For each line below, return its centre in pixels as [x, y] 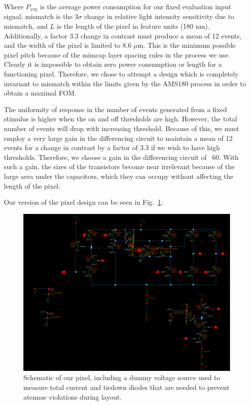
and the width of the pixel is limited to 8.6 [68, 45]
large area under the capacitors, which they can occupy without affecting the [119, 176]
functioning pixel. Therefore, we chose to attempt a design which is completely [121, 74]
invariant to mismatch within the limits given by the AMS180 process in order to [125, 83]
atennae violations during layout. [73, 396]
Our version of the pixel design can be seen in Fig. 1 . [84, 202]
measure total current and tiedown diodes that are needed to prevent [126, 387]
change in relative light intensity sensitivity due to [159, 16]
